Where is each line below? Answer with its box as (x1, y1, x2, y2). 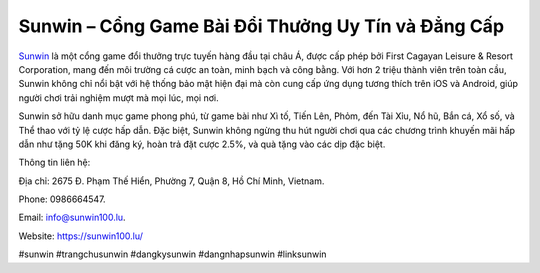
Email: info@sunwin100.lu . (18, 211, 126, 224)
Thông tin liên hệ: (18, 156, 91, 169)
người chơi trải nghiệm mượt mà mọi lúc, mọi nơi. (18, 91, 219, 104)
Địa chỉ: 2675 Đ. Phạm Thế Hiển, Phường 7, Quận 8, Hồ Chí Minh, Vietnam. (18, 175, 325, 187)
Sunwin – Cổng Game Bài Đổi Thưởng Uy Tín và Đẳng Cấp (18, 15, 505, 37)
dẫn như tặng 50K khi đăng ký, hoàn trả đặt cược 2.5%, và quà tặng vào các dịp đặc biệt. (18, 138, 386, 150)
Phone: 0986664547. (18, 193, 106, 205)
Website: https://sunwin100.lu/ (18, 230, 144, 242)
